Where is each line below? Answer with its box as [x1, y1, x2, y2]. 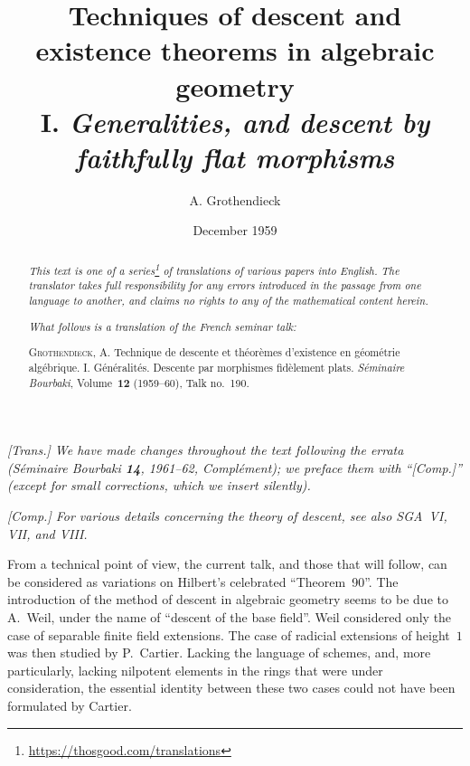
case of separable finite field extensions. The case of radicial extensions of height [7, 625, 450, 644]
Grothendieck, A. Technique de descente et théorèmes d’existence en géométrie [28, 345, 400, 360]
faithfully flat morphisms [75, 137, 395, 175]
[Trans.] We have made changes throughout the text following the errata [7, 440, 404, 459]
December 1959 [193, 221, 277, 240]
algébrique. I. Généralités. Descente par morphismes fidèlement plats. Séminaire [28, 359, 405, 374]
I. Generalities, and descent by [40, 102, 430, 140]
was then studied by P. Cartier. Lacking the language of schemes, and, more [7, 643, 431, 662]
